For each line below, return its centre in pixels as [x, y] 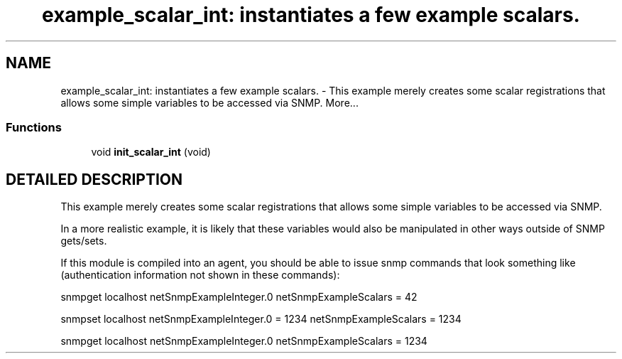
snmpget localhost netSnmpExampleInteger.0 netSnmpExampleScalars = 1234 [244, 341]
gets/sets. [84, 241]
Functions [34, 127]
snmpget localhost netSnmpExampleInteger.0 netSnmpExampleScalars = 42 [239, 297]
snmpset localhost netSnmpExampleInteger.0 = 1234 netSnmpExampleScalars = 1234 [261, 319]
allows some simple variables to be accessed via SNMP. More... [209, 102]
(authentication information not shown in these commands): [200, 275]
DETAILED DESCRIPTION [94, 179]
